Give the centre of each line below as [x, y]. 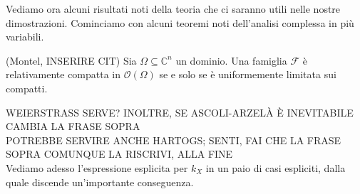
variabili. [25, 37]
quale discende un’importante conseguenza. [100, 182]
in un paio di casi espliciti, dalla [276, 167]
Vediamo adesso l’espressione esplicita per [97, 167]
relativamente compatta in [63, 74]
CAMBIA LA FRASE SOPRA [73, 126]
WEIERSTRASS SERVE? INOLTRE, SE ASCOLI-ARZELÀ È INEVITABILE [180, 112]
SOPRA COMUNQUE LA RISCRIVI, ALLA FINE [119, 154]
